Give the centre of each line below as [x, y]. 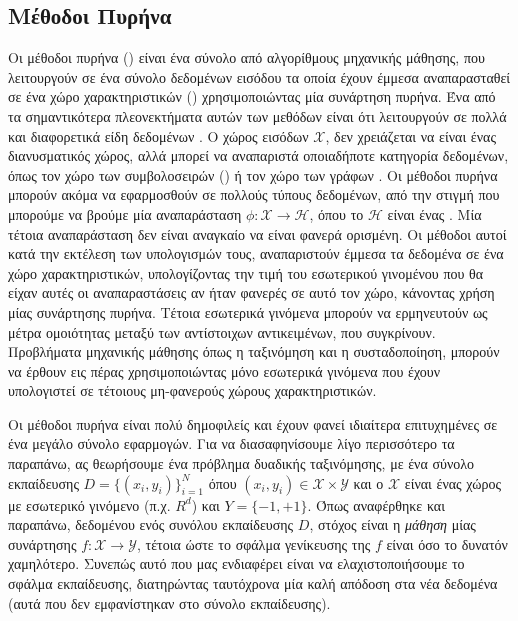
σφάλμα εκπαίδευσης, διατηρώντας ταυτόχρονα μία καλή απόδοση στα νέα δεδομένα [253, 583]
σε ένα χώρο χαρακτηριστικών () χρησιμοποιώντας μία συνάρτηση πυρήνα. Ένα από [252, 96]
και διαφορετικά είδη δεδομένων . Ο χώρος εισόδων [158, 135]
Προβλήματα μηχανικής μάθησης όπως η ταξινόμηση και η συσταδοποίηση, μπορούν [254, 351]
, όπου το [336, 213]
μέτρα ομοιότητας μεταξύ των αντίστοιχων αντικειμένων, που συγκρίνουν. [222, 331]
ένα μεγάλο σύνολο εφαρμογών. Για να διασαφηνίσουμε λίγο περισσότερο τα [231, 443]
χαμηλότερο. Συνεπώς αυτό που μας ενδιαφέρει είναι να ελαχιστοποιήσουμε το [236, 563]
